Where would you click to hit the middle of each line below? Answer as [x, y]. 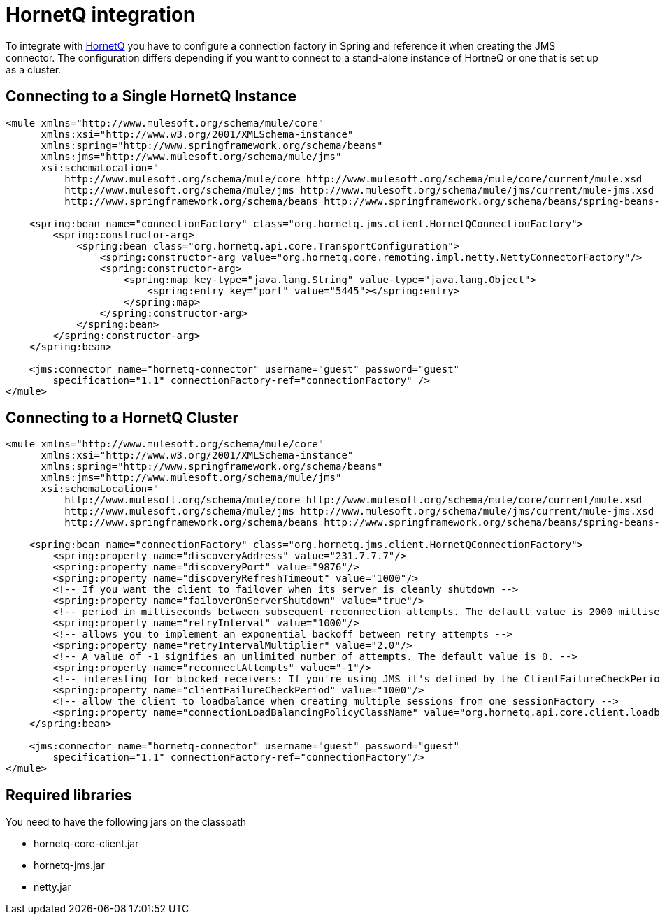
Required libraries [69, 795]
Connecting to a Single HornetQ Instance [151, 96]
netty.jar [52, 887]
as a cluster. [34, 69]
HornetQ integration [101, 15]
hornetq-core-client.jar [86, 844]
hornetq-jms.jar [69, 865]
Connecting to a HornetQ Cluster [122, 418]
